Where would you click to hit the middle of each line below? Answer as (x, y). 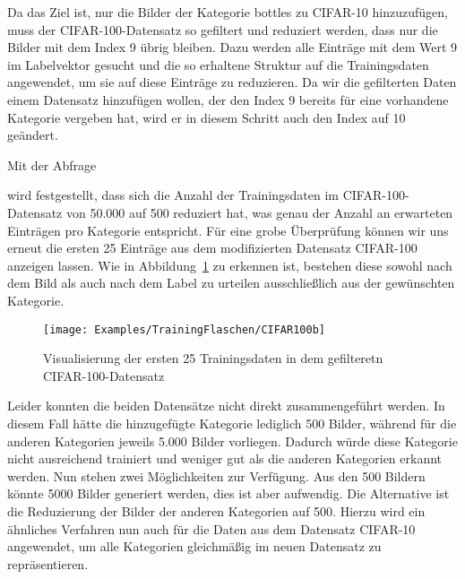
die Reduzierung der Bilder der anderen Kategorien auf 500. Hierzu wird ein (216, 510)
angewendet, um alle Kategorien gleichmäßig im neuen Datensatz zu (194, 546)
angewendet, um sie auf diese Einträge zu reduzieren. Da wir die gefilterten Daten (232, 82)
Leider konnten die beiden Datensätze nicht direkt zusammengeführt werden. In (226, 406)
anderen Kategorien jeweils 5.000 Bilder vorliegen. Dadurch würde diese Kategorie (232, 441)
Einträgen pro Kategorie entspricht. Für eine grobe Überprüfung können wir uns (228, 230)
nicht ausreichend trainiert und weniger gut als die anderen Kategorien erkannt (225, 458)
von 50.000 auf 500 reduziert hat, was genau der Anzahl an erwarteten (259, 212)
